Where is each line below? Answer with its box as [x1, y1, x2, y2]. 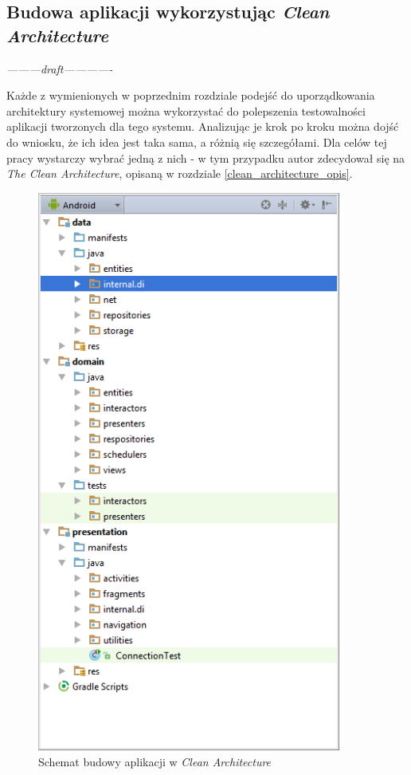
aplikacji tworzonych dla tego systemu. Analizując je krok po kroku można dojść [6, 118, 399, 135]
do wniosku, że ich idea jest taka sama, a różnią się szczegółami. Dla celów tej [6, 133, 387, 150]
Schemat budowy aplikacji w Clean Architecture [38, 753, 272, 769]
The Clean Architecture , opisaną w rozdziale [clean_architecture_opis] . [6, 165, 353, 182]
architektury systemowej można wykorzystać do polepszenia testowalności [6, 102, 366, 119]
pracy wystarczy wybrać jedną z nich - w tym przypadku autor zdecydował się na [6, 149, 405, 166]
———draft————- [6, 60, 113, 77]
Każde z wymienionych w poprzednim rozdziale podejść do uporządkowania [6, 87, 375, 104]
